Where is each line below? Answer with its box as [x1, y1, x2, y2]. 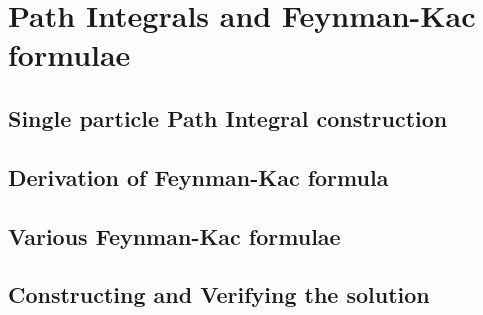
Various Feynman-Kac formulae [8, 220, 341, 251]
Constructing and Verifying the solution [8, 279, 430, 310]
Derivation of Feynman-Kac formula [8, 161, 389, 192]
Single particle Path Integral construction [8, 102, 448, 133]
